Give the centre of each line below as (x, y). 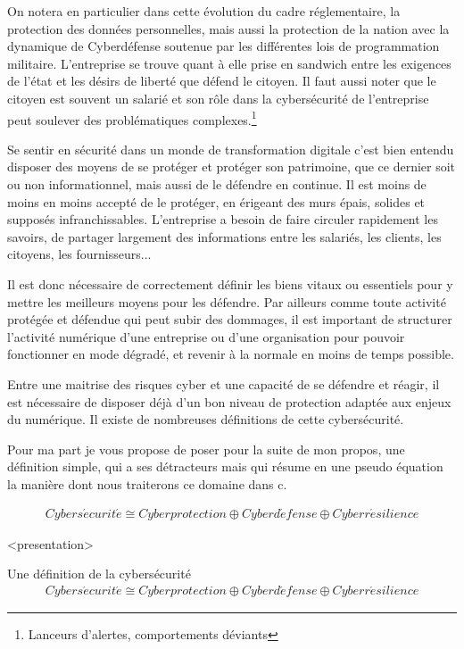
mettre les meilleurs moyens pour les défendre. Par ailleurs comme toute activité (227, 301)
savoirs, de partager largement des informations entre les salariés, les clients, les (224, 236)
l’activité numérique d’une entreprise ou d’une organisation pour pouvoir (206, 336)
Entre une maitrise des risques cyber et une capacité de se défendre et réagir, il (224, 383)
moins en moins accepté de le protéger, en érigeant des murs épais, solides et (216, 201)
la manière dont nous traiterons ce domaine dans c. (147, 483)
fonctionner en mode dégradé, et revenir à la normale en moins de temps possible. (231, 354)
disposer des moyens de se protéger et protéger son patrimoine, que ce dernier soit (232, 166)
